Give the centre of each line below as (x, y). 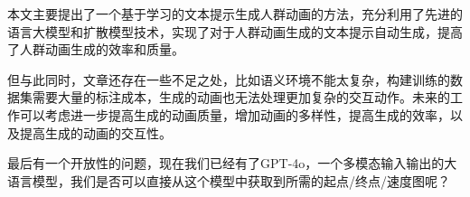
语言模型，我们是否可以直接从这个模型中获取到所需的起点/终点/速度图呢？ (229, 180)
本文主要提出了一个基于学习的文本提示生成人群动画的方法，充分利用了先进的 (235, 14)
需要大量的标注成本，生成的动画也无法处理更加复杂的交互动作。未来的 (241, 97)
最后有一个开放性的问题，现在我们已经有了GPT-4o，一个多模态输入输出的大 (232, 163)
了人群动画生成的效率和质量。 (96, 49)
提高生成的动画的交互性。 (95, 132)
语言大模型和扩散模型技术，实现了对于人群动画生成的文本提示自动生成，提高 (235, 31)
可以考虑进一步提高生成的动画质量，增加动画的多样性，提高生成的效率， (235, 114)
